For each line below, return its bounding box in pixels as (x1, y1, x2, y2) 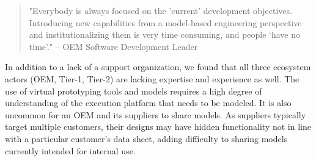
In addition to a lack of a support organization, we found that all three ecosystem (5, 60, 311, 73)
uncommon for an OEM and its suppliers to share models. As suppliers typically (5, 108, 306, 121)
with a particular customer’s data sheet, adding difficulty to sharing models (5, 132, 288, 145)
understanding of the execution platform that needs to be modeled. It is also (5, 96, 292, 109)
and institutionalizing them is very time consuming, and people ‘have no (29, 28, 301, 41)
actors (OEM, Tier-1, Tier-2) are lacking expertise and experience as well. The (5, 72, 299, 85)
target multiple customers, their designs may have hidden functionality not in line (5, 120, 311, 133)
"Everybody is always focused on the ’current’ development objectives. (29, 4, 292, 16)
